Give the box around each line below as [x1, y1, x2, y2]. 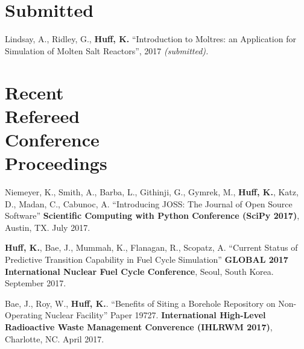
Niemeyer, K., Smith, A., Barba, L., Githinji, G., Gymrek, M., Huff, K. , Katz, [5, 186, 299, 198]
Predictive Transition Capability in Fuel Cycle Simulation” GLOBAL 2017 [5, 253, 288, 265]
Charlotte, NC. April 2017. [5, 332, 104, 345]
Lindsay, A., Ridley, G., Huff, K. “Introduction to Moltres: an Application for [5, 33, 296, 45]
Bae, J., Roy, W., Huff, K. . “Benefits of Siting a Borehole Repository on [5, 297, 276, 309]
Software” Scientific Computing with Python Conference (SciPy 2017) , [5, 209, 300, 222]
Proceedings [5, 151, 107, 175]
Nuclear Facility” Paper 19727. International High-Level [45, 309, 266, 321]
